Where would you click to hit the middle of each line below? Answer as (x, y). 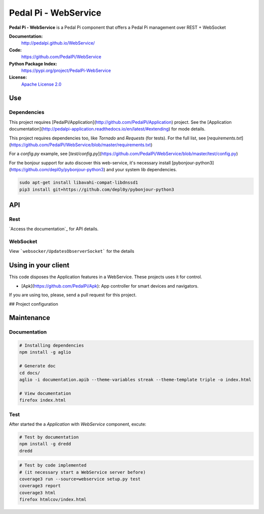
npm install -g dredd (45, 444)
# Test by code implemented (53, 465)
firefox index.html (43, 400)
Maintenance (30, 318)
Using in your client (39, 265)
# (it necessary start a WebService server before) (83, 472)
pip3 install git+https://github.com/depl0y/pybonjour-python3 (97, 189)
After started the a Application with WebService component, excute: (78, 424)
